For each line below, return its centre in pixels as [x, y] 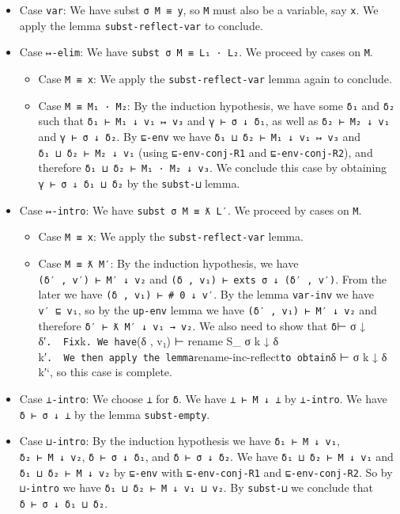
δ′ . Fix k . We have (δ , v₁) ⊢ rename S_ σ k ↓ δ [158, 341]
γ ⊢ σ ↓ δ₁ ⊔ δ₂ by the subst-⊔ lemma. [139, 183]
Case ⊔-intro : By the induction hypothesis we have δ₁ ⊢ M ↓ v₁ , [179, 441]
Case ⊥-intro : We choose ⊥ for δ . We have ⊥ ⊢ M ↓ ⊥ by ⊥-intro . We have [203, 399]
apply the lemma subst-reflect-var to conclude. [141, 25]
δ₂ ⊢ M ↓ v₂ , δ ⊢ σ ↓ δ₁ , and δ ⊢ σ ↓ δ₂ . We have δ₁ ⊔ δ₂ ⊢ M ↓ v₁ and [206, 457]
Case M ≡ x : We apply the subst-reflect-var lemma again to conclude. [215, 78]
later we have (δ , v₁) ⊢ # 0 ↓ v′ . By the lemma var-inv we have [206, 294]
